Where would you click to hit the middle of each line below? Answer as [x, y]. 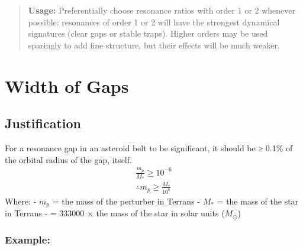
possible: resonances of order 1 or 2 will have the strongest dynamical [154, 22]
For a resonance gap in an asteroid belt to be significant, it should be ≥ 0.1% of [149, 147]
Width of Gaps [67, 85]
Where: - [21, 201]
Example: [28, 239]
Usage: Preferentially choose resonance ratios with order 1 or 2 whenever [162, 10]
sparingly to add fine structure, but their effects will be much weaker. [154, 45]
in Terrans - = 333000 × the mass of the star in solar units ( [115, 213]
